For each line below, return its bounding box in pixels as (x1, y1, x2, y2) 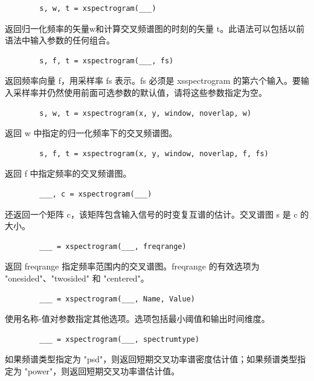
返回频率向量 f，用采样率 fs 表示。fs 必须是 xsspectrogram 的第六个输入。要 (5, 74, 301, 87)
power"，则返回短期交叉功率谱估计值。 (27, 364, 180, 377)
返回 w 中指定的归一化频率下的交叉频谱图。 (5, 127, 178, 139)
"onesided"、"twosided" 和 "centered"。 (5, 271, 149, 284)
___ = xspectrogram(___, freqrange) (39, 242, 187, 251)
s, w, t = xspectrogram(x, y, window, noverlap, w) (39, 109, 252, 118)
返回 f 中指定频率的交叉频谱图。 (5, 167, 132, 180)
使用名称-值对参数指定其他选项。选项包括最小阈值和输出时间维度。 (5, 312, 270, 325)
